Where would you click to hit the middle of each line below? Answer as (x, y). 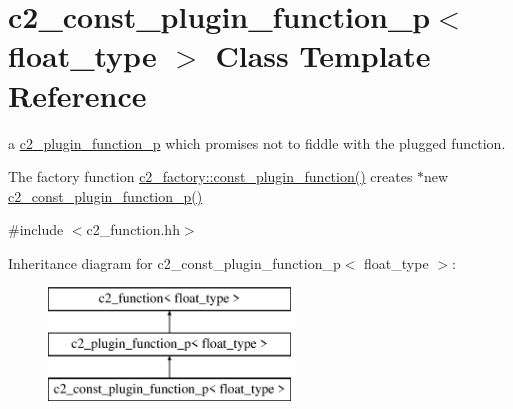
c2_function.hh (133, 229)
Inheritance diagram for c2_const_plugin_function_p (174, 262)
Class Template (323, 55)
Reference (77, 94)
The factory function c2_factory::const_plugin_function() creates (210, 176)
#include (36, 229)
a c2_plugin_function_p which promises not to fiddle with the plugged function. (257, 142)
